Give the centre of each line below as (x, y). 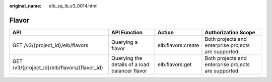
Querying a (124, 42)
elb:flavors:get (175, 64)
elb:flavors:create (178, 45)
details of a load (130, 64)
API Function (127, 32)
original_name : (25, 6)
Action (165, 32)
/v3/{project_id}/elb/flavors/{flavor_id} (58, 67)
